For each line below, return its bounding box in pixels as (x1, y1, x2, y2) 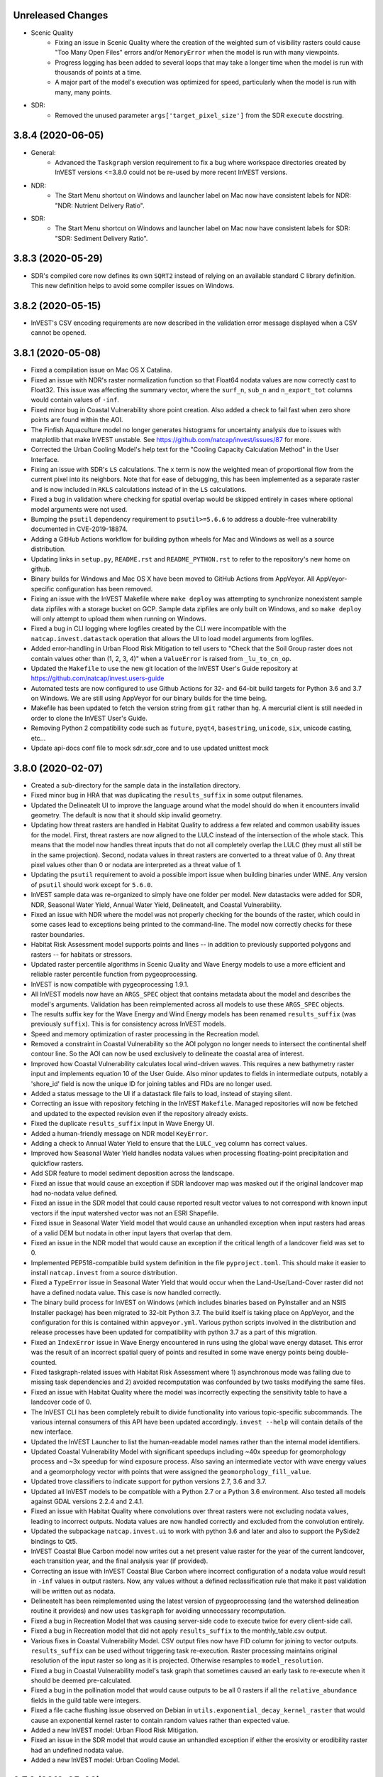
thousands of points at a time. (55, 68, 142, 77)
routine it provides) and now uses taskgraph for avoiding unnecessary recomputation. (30, 1606, 287, 1615)
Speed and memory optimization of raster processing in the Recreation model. (30, 1029, 260, 1038)
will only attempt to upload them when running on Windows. (30, 614, 207, 623)
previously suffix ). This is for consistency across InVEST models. (30, 1020, 226, 1029)
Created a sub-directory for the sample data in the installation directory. (30, 780, 241, 789)
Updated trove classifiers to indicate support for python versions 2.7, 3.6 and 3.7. (30, 1477, 267, 1486)
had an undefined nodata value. (30, 1746, 124, 1754)
